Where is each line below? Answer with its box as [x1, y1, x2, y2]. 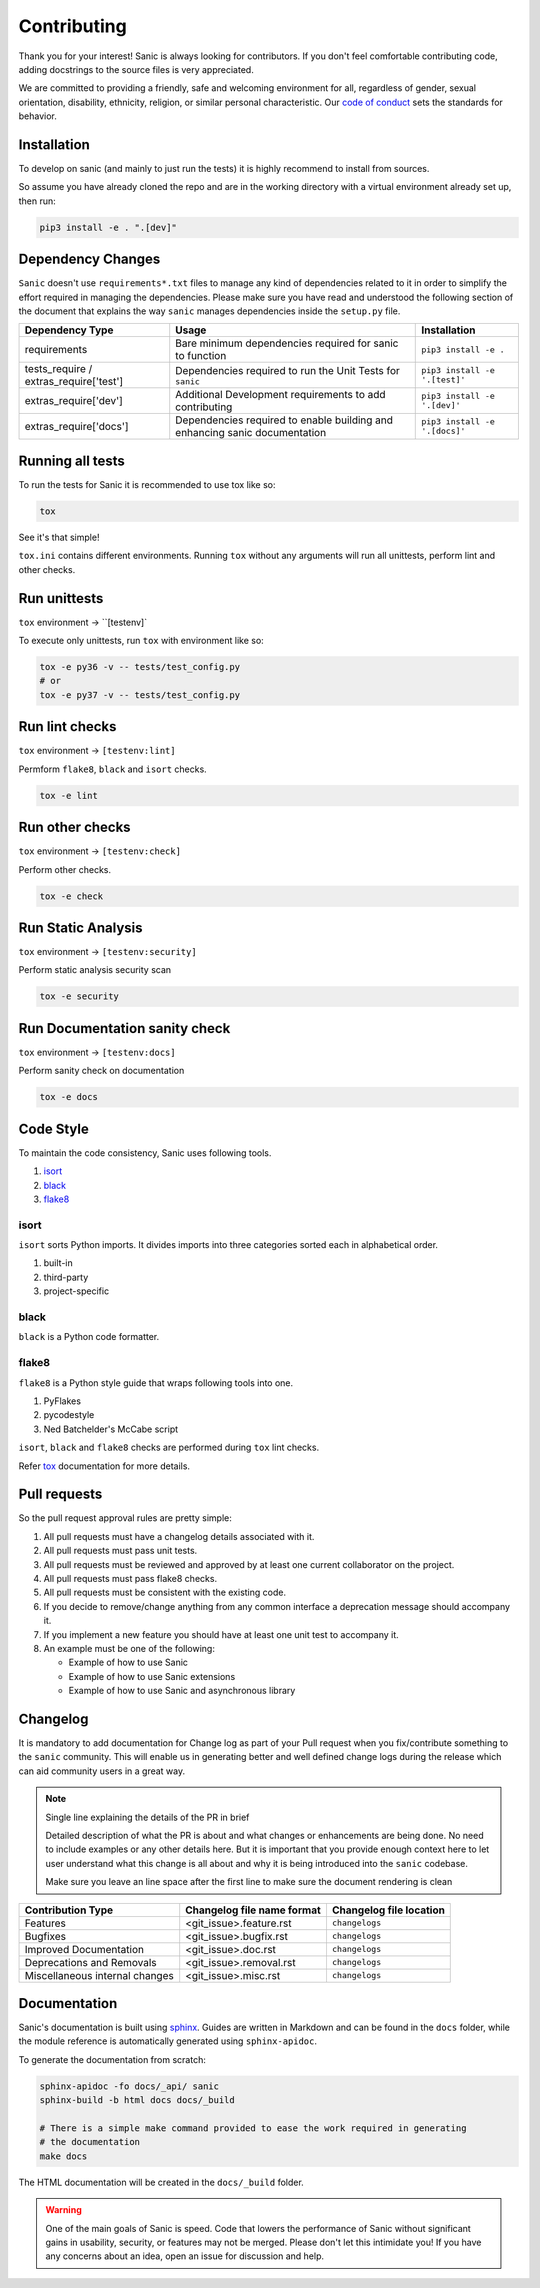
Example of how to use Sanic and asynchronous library [68, 1685, 296, 1697]
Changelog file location [331, 1903, 445, 1917]
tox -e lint [39, 790, 99, 801]
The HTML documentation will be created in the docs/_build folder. [18, 2176, 304, 2188]
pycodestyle [43, 1409, 95, 1421]
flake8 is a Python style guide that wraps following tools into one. [18, 1376, 294, 1389]
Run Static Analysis [18, 919, 144, 936]
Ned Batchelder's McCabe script [43, 1423, 179, 1435]
